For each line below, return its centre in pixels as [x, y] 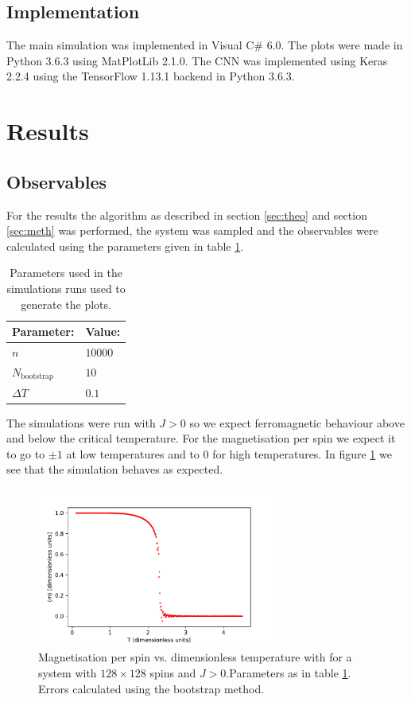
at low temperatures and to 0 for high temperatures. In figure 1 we [229, 453]
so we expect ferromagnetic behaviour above [297, 422]
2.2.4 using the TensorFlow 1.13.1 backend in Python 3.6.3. [151, 76]
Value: [103, 331]
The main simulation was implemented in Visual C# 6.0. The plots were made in [205, 45]
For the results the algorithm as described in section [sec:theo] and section [187, 214]
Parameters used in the [66, 273]
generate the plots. [66, 304]
